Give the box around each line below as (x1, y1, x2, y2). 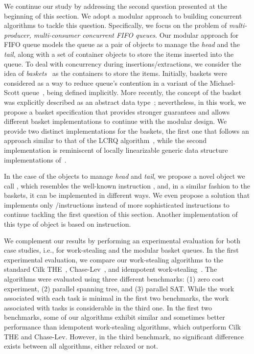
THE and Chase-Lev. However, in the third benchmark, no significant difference (4, 331, 244, 341)
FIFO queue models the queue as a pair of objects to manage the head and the (4, 39, 240, 49)
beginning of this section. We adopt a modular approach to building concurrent (4, 10, 242, 21)
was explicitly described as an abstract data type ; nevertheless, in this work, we (4, 96, 246, 107)
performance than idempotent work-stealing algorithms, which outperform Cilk (4, 322, 241, 331)
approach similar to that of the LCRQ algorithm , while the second (4, 135, 207, 145)
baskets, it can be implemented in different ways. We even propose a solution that (4, 190, 250, 200)
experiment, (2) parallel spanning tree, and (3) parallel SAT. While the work (4, 283, 234, 293)
